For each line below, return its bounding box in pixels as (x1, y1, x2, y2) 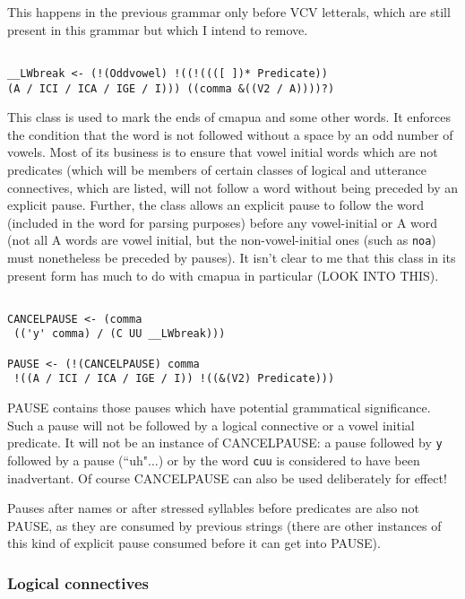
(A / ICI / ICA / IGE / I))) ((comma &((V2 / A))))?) (7, 82, 335, 95)
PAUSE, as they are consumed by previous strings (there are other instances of (7, 516, 442, 534)
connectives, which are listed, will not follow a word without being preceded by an (7, 178, 459, 196)
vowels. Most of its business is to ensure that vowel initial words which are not (7, 143, 438, 161)
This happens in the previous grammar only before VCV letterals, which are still (7, 3, 451, 21)
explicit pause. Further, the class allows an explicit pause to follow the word (7, 195, 425, 214)
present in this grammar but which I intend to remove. (7, 20, 308, 39)
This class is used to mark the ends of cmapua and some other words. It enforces (7, 108, 452, 126)
